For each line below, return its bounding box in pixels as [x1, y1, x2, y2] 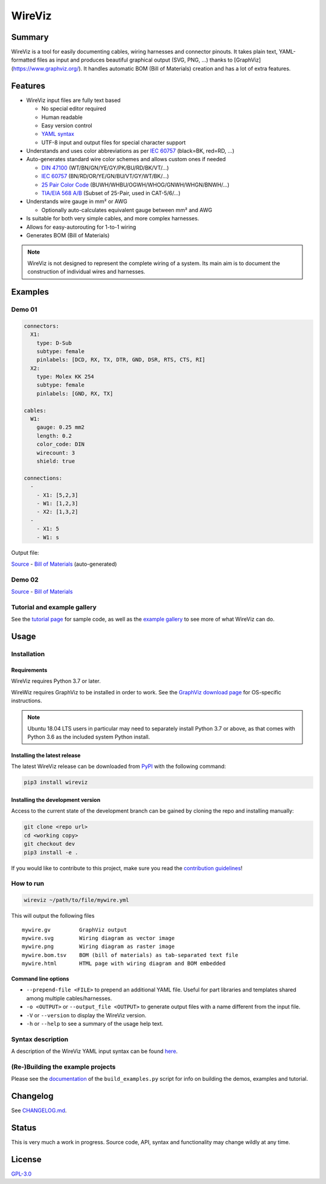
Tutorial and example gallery [11, 603, 97, 611]
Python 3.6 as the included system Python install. [27, 734, 150, 741]
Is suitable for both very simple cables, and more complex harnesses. [26, 215, 199, 222]
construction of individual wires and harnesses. [27, 268, 145, 275]
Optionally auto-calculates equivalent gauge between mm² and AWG [41, 206, 213, 214]
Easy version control [41, 121, 92, 129]
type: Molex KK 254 [36, 373, 95, 380]
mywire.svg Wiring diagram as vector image [22, 935, 175, 941]
